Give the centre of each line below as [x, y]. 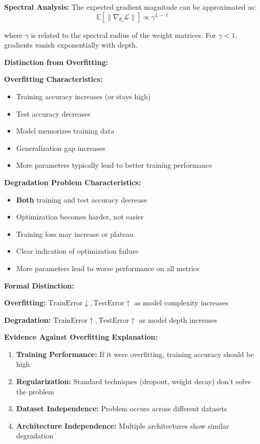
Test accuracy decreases [53, 113]
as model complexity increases [181, 303]
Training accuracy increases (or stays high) [83, 96]
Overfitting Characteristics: [53, 79]
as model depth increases [178, 319]
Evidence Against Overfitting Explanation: [81, 337]
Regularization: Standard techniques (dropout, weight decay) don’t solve [134, 381]
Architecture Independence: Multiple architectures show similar [123, 425]
